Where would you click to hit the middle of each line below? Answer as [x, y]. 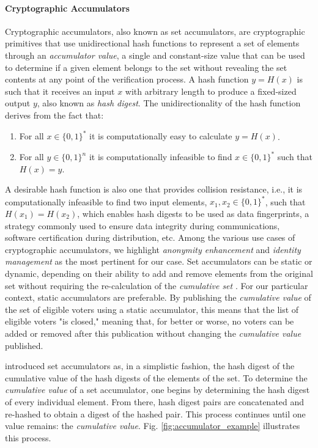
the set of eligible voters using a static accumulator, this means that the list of [152, 309]
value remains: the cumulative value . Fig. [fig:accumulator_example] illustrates [153, 426]
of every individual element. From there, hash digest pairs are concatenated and [155, 401]
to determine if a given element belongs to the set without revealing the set [146, 67]
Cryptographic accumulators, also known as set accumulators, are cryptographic [155, 31]
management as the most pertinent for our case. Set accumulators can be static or [159, 261]
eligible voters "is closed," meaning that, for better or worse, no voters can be [150, 321]
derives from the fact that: [54, 115]
